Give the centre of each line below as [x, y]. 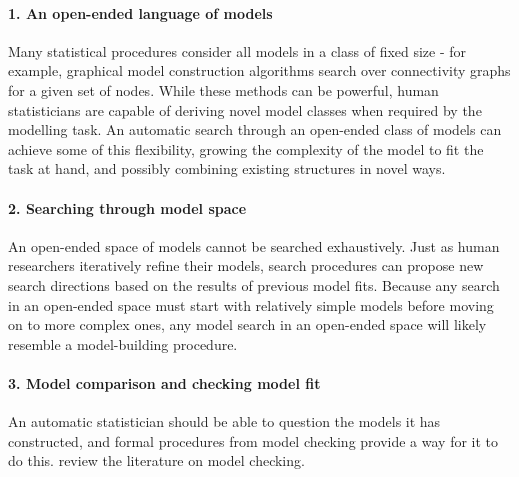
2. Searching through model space [127, 207]
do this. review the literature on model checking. [156, 460]
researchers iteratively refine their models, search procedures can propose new [246, 265]
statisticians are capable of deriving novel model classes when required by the [245, 109]
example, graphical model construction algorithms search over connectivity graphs [259, 70]
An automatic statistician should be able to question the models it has [224, 421]
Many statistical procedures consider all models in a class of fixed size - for [237, 50]
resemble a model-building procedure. [123, 343]
